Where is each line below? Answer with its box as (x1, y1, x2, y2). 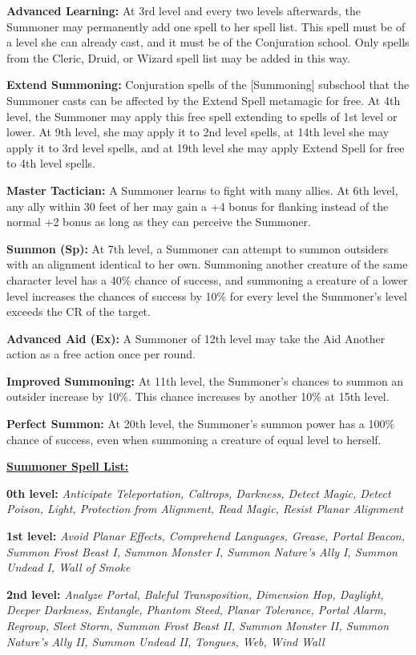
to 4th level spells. (6, 155, 95, 172)
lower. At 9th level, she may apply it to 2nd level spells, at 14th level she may (6, 123, 390, 140)
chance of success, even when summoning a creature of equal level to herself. (6, 431, 382, 447)
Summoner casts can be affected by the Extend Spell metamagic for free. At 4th (6, 91, 401, 108)
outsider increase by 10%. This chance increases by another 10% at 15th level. (6, 388, 390, 405)
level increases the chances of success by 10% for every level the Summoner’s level (6, 287, 407, 304)
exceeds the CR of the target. (6, 303, 151, 320)
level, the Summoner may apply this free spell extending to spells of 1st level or (6, 107, 398, 124)
